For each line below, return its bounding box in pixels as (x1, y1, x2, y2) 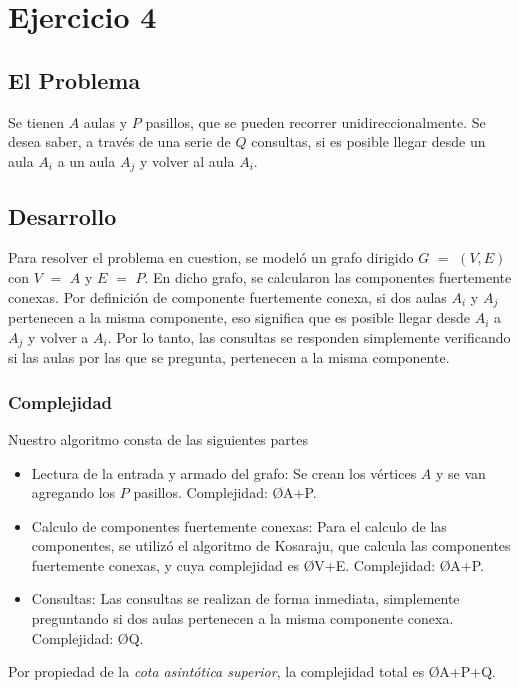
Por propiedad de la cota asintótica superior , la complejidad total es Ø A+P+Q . (8, 661, 496, 682)
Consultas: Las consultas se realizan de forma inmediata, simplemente (31, 588, 460, 609)
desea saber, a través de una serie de (8, 131, 231, 152)
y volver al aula (139, 150, 235, 171)
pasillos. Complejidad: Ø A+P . (133, 482, 317, 503)
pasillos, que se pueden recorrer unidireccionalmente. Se (145, 111, 486, 132)
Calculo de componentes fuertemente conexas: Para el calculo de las (31, 515, 447, 536)
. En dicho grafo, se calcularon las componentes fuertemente (144, 267, 512, 288)
